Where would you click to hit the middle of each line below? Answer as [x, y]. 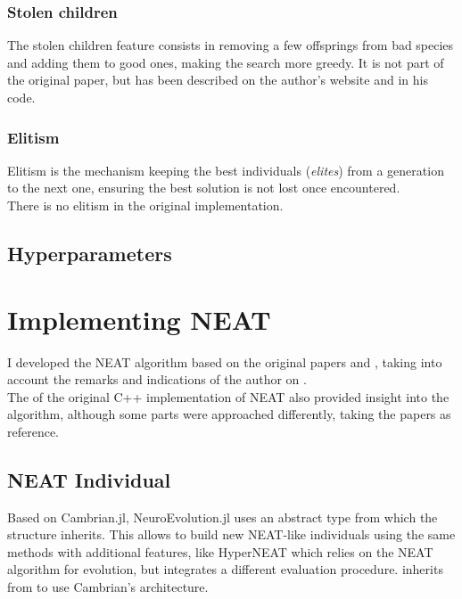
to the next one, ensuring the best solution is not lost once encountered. [204, 188]
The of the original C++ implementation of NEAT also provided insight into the [228, 396]
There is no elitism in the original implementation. [145, 205]
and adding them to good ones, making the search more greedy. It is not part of [226, 62]
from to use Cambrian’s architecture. [108, 587]
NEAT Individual [89, 479]
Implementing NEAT [139, 319]
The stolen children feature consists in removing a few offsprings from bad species [231, 45]
